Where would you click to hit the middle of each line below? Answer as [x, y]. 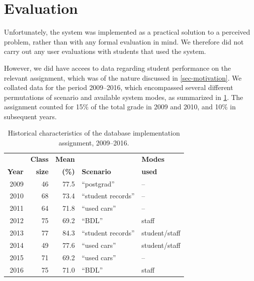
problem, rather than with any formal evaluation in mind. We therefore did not [124, 41]
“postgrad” [98, 183]
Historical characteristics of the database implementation [94, 133]
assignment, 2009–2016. [94, 143]
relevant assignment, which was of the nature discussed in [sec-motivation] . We [123, 77]
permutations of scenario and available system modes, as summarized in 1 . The [124, 97]
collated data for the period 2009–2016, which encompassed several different [119, 87]
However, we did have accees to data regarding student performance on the [117, 68]
